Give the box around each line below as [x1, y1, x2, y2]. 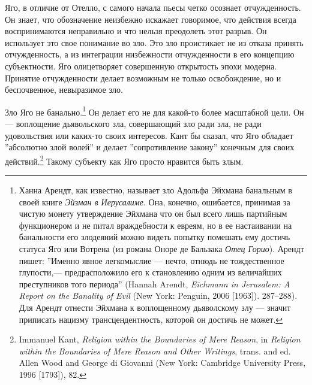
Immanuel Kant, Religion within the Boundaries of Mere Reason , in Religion [19, 333, 301, 345]
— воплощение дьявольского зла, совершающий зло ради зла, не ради [5, 117, 262, 129]
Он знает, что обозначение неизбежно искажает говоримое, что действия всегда [5, 13, 296, 25]
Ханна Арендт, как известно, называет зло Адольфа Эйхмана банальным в [19, 184, 292, 196]
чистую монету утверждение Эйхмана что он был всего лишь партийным [19, 207, 287, 220]
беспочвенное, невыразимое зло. [5, 83, 123, 96]
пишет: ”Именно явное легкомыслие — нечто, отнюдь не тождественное [19, 254, 284, 266]
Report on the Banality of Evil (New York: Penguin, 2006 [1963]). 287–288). [19, 289, 298, 302]
